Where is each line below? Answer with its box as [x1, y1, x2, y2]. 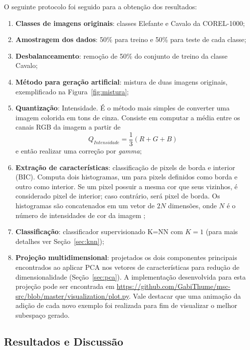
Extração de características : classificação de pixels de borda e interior [15, 162, 235, 172]
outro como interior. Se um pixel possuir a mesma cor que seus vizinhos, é [15, 181, 238, 191]
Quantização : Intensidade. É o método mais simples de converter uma [15, 103, 230, 113]
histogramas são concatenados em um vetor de [15, 200, 155, 210]
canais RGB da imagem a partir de [15, 122, 121, 132]
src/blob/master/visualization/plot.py [15, 290, 129, 301]
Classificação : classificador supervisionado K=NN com [15, 226, 183, 237]
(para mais [205, 226, 238, 237]
